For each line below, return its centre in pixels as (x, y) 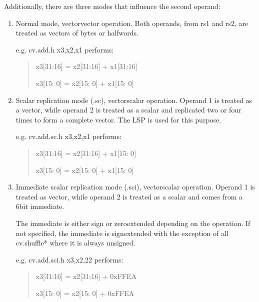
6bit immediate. (40, 206)
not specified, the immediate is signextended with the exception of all (122, 233)
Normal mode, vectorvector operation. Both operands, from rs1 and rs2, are (132, 23)
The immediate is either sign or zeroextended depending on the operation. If (133, 223)
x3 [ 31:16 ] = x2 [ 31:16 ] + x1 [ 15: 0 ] (86, 153)
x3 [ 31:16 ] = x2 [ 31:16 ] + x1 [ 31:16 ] (86, 66)
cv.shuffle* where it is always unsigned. (75, 243)
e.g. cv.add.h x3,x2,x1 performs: (65, 49)
